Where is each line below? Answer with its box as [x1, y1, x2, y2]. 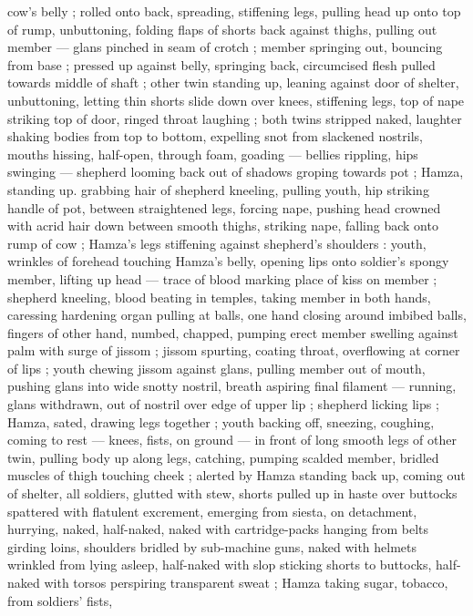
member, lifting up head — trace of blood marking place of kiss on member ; [7, 269, 437, 288]
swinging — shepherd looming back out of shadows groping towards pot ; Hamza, [7, 162, 464, 181]
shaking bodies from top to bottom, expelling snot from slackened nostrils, [7, 127, 423, 146]
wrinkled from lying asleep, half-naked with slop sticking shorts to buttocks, [7, 555, 432, 574]
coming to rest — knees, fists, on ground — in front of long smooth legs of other [7, 430, 457, 449]
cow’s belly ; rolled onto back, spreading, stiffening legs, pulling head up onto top [7, 2, 461, 20]
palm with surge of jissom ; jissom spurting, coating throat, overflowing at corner [7, 341, 460, 360]
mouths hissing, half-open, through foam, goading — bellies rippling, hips [7, 144, 418, 163]
